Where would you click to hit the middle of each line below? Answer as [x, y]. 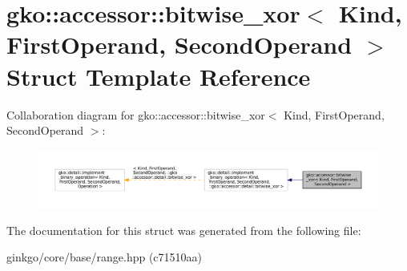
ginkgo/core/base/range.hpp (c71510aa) [105, 257]
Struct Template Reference [159, 76]
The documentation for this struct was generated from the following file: [184, 230]
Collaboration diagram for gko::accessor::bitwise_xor [136, 114]
